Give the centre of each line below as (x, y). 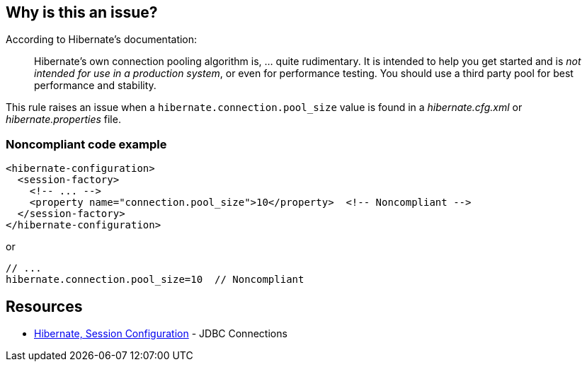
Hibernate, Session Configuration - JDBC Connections (161, 334)
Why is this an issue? (82, 12)
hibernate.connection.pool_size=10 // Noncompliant (155, 280)
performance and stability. (95, 86)
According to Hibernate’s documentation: (102, 40)
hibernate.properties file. (63, 120)
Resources (44, 306)
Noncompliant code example (86, 144)
